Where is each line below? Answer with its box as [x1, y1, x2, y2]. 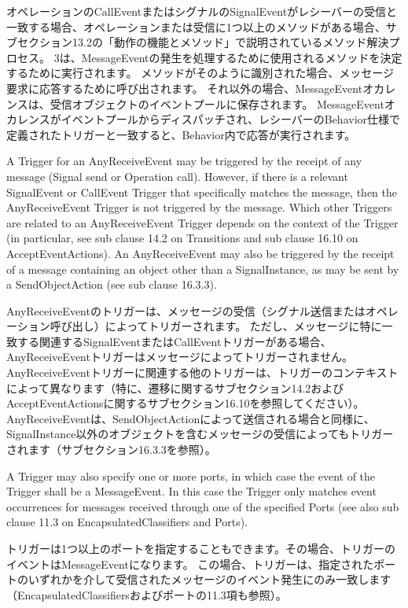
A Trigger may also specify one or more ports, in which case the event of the [6, 467, 376, 484]
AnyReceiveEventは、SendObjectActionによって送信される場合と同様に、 [6, 410, 375, 426]
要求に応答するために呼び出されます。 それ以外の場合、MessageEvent [6, 79, 363, 96]
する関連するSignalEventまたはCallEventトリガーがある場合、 [17, 333, 332, 349]
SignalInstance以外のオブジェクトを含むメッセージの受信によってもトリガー [6, 426, 394, 442]
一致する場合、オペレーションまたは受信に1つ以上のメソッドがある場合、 [6, 18, 386, 35]
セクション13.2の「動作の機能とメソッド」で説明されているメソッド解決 [17, 34, 389, 50]
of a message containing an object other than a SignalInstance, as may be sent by [6, 260, 399, 277]
